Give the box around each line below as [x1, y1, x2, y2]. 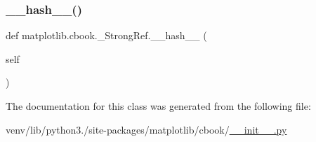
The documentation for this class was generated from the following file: [6, 99, 311, 113]
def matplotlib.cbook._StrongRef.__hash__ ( [6, 28, 207, 43]
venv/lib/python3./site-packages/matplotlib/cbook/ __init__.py [6, 122, 287, 136]
